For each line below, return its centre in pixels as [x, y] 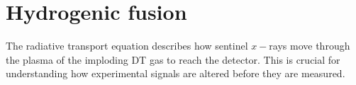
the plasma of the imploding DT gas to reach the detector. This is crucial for [173, 59]
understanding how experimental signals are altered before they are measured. [176, 73]
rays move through [310, 46]
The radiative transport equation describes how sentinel [127, 46]
